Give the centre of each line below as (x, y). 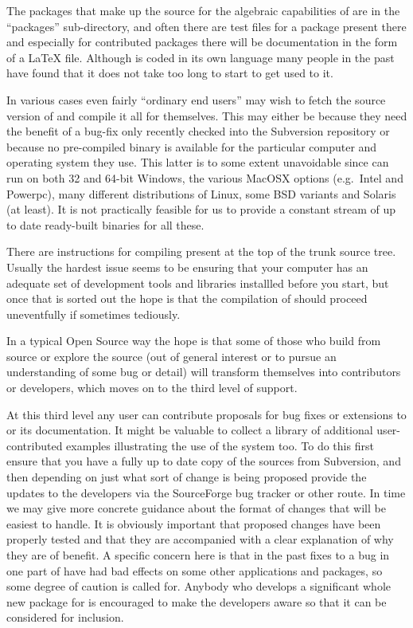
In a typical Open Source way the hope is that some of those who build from (194, 341)
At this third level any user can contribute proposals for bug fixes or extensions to (206, 414)
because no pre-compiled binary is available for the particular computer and (192, 146)
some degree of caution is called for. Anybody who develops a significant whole (199, 586)
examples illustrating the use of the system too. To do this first (220, 445)
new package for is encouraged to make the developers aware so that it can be (197, 601)
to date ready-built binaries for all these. (105, 224)
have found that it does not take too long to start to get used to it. (170, 73)
